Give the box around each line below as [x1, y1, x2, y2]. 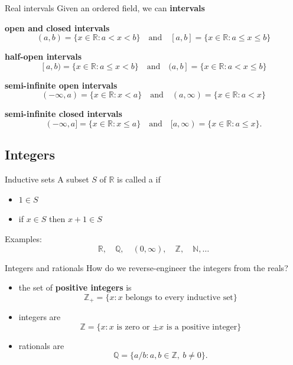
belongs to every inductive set [125, 293, 233, 302]
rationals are [18, 339, 64, 351]
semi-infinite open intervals [5, 79, 118, 91]
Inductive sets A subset [5, 173, 89, 185]
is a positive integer [166, 322, 237, 331]
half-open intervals [5, 50, 82, 63]
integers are [18, 311, 61, 323]
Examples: [5, 232, 42, 245]
